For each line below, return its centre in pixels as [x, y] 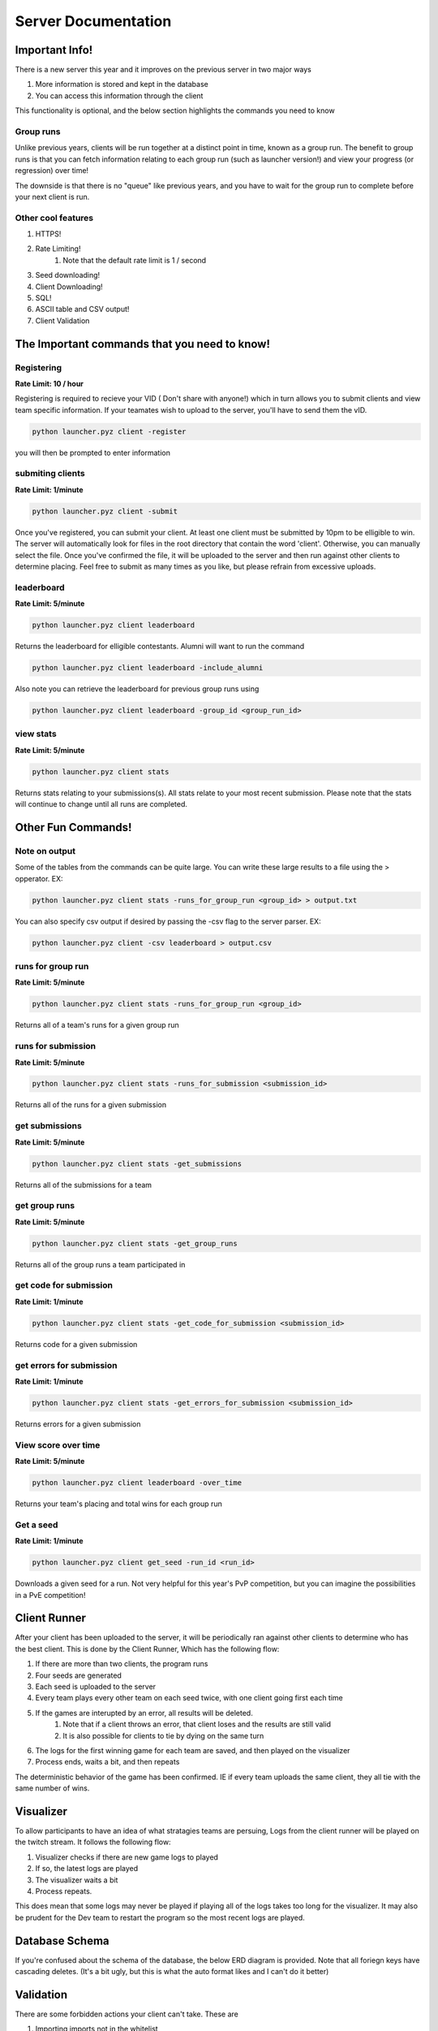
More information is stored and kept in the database [122, 84]
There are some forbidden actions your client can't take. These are [127, 2014]
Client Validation [62, 320]
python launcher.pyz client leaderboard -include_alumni [148, 668]
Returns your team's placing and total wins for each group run [118, 1504]
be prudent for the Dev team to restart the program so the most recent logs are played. [160, 1917]
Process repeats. [64, 1891]
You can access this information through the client [119, 95]
